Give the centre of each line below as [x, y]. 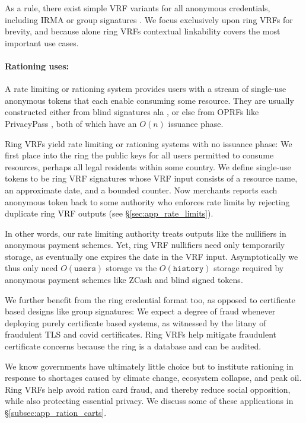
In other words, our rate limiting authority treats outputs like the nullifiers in [146, 233]
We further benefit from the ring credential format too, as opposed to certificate [150, 299]
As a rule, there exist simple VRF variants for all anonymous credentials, [138, 8]
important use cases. [42, 42]
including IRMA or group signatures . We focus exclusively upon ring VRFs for [149, 19]
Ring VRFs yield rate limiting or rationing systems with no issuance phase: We [149, 143]
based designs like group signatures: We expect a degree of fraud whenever [140, 311]
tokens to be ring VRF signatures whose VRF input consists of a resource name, [151, 178]
